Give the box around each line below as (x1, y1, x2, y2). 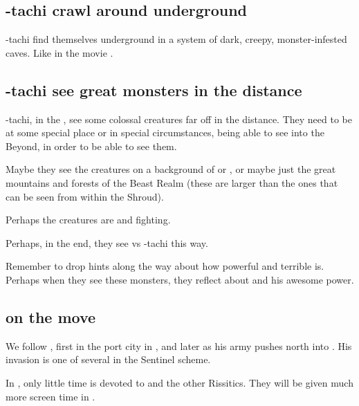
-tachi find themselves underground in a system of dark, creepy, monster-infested (6, 32, 347, 46)
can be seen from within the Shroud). (6, 189, 164, 203)
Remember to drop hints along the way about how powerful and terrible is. (6, 259, 324, 273)
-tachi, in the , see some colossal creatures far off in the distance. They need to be (6, 111, 352, 126)
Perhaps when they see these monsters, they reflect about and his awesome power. (6, 272, 354, 286)
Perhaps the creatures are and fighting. (6, 212, 171, 227)
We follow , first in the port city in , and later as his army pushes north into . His (6, 338, 352, 353)
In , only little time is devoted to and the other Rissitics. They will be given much (6, 375, 353, 389)
